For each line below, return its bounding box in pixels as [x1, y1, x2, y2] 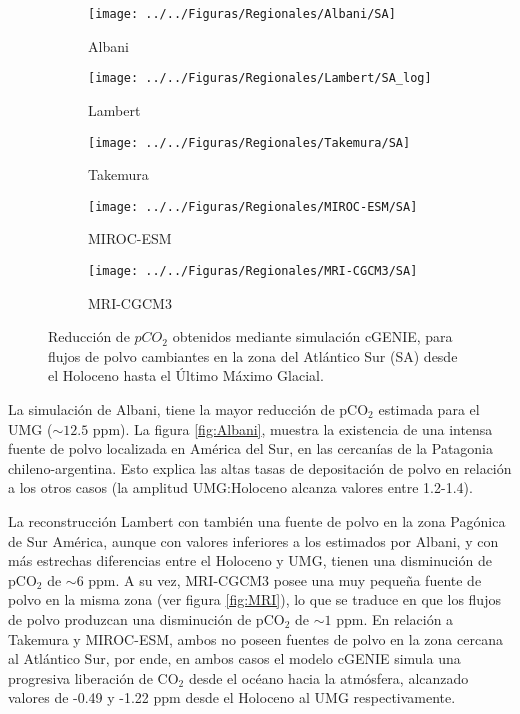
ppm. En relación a [336, 608, 454, 629]
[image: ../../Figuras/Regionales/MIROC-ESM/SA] [88, 199, 418, 214]
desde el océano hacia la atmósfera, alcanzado [188, 667, 469, 688]
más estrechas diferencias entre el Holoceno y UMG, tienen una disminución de [8, 550, 492, 571]
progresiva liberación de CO [8, 667, 179, 688]
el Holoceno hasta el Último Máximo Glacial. [48, 365, 324, 386]
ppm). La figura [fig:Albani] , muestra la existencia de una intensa [92, 418, 493, 439]
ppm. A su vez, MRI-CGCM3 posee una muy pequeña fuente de [88, 569, 482, 590]
